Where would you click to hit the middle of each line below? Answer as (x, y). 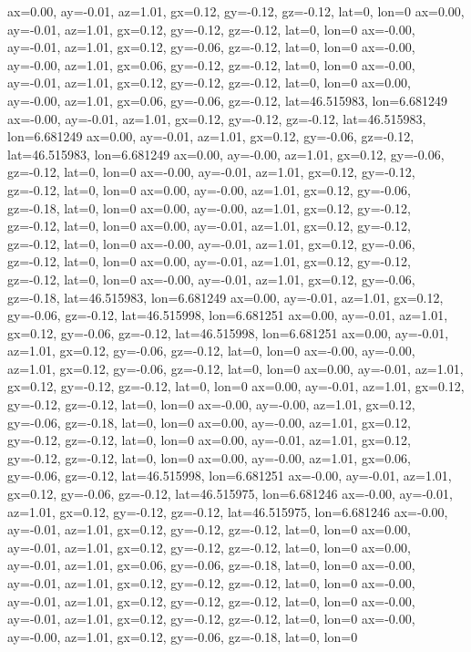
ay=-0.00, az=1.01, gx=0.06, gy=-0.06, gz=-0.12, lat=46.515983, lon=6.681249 (228, 100)
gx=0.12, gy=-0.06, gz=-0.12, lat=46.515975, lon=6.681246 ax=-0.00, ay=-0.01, (230, 494)
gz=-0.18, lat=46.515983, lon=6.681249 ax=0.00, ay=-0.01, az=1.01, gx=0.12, (225, 297)
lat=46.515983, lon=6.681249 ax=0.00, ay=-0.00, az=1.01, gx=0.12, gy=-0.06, (226, 154)
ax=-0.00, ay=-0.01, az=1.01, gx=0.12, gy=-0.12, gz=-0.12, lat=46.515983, (217, 118)
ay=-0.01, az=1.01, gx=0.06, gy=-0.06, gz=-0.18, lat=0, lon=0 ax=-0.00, (211, 565)
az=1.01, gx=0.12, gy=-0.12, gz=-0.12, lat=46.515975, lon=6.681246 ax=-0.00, (228, 511)
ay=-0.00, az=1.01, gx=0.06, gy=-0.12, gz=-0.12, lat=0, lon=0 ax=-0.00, (211, 64)
